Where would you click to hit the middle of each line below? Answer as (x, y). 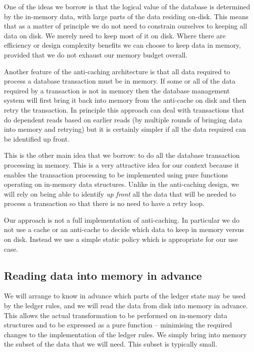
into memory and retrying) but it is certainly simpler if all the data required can (125, 129)
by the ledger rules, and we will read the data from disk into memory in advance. (126, 306)
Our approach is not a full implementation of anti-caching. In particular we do (122, 220)
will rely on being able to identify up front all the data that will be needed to (120, 193)
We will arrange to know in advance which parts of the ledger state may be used (125, 296)
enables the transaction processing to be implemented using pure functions (116, 174)
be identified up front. (37, 138)
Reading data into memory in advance (103, 275)
